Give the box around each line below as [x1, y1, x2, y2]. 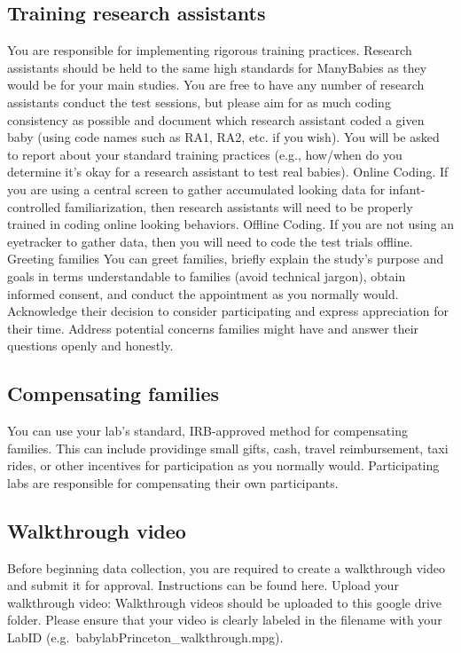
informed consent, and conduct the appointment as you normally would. [7, 284, 399, 303]
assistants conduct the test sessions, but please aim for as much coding [7, 92, 391, 111]
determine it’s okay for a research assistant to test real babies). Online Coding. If [7, 162, 449, 181]
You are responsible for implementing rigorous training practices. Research [7, 41, 412, 59]
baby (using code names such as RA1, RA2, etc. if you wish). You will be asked [7, 128, 440, 146]
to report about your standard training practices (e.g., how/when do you [7, 145, 402, 163]
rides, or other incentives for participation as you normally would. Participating [7, 456, 440, 475]
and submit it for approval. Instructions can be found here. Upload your [7, 576, 399, 594]
